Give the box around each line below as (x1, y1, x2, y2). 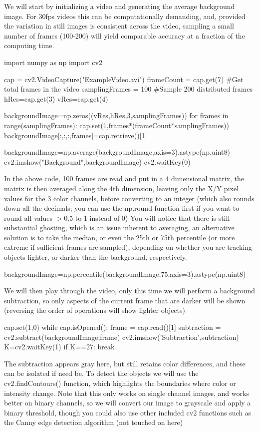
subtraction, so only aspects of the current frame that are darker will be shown (4, 295, 246, 305)
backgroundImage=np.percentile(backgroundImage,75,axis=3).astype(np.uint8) (4, 268, 246, 279)
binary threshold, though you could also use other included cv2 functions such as (4, 407, 252, 417)
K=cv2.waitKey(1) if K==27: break (4, 341, 115, 352)
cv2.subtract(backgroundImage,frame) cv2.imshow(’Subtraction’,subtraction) (4, 331, 239, 342)
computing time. (4, 40, 54, 51)
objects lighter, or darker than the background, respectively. (4, 252, 187, 262)
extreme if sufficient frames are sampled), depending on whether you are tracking (4, 242, 253, 252)
